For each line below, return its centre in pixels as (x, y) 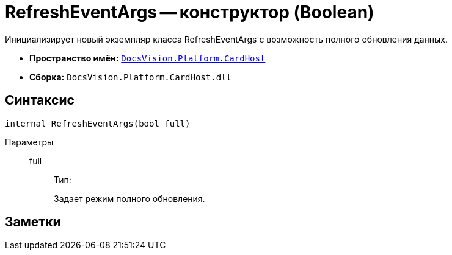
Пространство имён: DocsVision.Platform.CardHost (148, 58)
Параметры (29, 142)
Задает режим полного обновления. (129, 198)
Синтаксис (40, 100)
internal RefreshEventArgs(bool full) (98, 123)
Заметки (33, 222)
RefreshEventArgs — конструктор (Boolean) (190, 12)
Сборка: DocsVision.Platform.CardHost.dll (130, 77)
